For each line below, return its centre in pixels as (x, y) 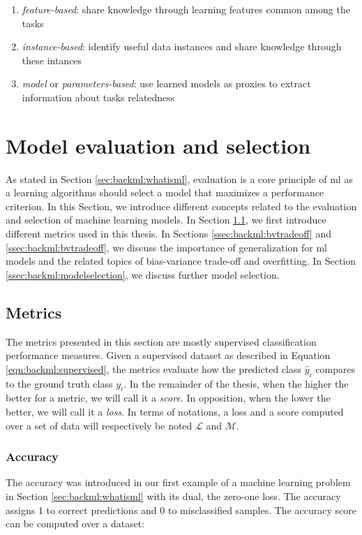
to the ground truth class (59, 383)
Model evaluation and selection (158, 145)
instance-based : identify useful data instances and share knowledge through (182, 46)
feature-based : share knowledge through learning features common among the (186, 9)
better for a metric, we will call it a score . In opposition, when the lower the (168, 398)
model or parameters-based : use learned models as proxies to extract (166, 83)
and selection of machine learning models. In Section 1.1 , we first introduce (166, 220)
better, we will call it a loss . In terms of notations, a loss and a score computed (175, 412)
